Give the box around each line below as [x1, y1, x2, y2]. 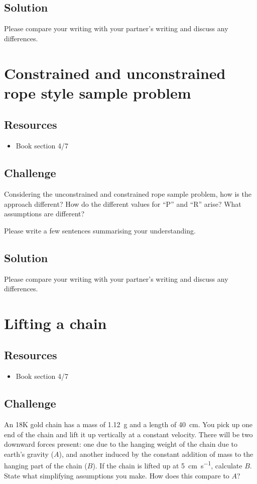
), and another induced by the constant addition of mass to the [59, 448, 253, 459]
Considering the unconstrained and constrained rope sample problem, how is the [4, 188, 251, 199]
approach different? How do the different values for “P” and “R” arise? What [4, 198, 241, 209]
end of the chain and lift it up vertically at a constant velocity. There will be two [4, 429, 253, 439]
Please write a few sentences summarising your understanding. [4, 225, 196, 235]
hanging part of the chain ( [4, 460, 87, 471]
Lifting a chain [4, 312, 107, 333]
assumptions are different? [4, 208, 85, 219]
